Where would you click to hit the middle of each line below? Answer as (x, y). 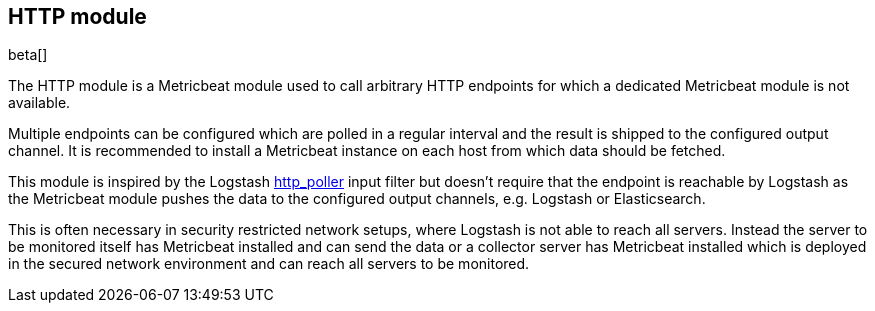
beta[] (28, 55)
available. (39, 103)
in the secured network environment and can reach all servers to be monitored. (269, 264)
